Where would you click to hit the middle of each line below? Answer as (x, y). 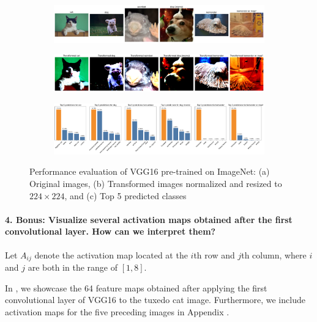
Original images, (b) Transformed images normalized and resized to (156, 184)
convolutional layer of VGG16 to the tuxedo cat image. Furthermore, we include (155, 300)
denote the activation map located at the (111, 254)
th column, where (274, 254)
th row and (214, 254)
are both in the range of (73, 267)
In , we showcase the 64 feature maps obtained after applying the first (136, 287)
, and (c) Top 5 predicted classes (125, 195)
